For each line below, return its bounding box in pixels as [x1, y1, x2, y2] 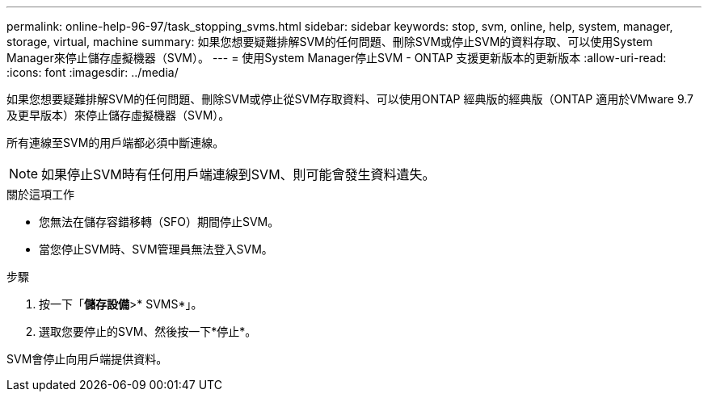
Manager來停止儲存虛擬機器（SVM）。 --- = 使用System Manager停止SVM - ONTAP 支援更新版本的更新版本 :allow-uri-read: [6, 51, 667, 65]
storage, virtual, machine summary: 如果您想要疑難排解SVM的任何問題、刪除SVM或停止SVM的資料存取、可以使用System [6, 35, 653, 48]
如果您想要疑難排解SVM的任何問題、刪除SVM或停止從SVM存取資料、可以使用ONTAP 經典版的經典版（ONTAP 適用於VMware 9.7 [6, 92, 693, 106]
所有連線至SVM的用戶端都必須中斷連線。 [6, 136, 225, 149]
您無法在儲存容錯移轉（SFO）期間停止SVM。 [39, 215, 280, 228]
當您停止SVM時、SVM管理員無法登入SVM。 [39, 242, 273, 256]
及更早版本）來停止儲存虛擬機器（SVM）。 [6, 108, 230, 122]
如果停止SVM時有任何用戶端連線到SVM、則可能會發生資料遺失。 [41, 166, 436, 182]
